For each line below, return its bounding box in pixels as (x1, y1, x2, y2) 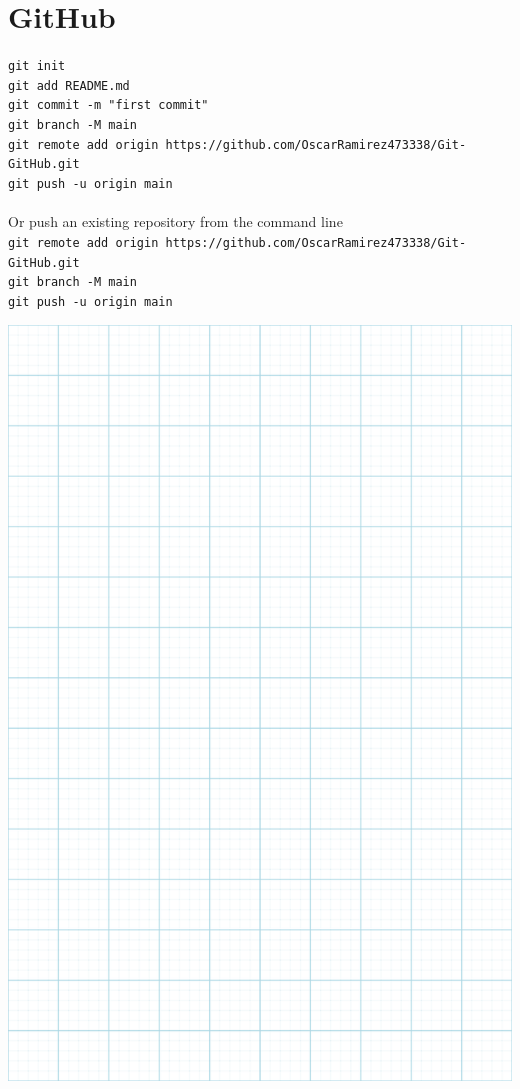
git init (8, 59, 66, 74)
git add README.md (8, 78, 130, 93)
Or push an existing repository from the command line (8, 211, 343, 232)
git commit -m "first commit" (8, 98, 209, 113)
